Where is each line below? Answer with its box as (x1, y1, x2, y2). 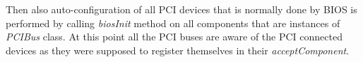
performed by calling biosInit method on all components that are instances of (6, 15, 340, 30)
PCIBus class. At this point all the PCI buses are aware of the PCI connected (6, 29, 343, 44)
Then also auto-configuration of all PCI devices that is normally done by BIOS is (6, 2, 357, 16)
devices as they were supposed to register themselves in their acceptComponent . (6, 42, 350, 57)
